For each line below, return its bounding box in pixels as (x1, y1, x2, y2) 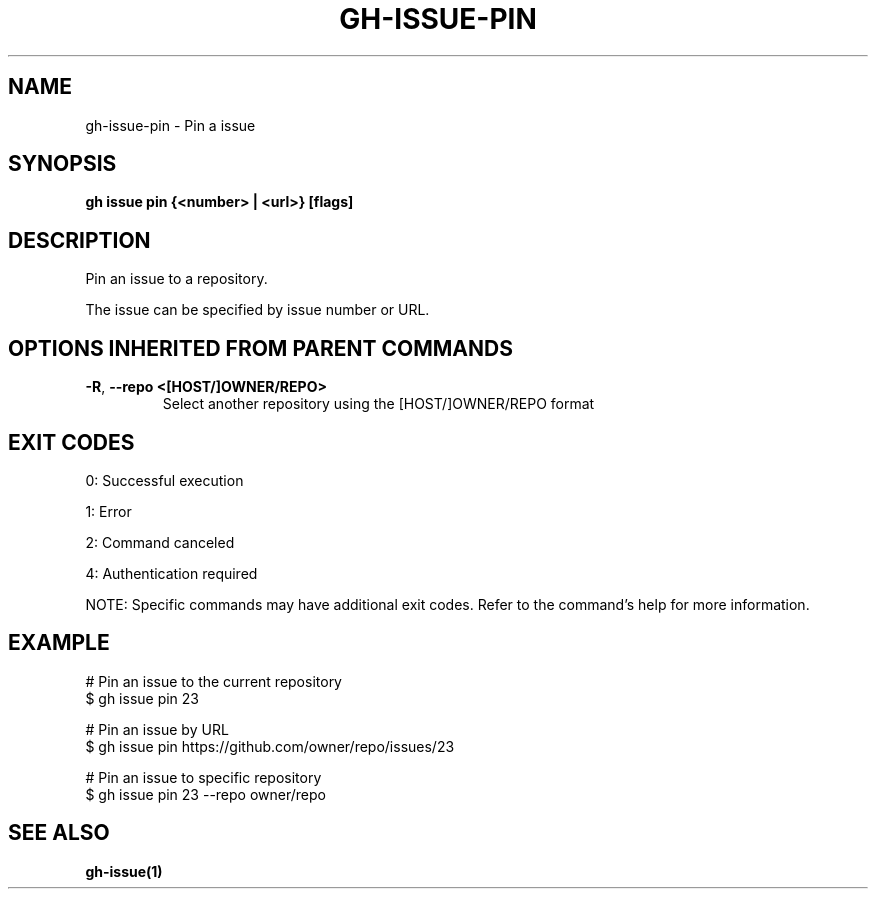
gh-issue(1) (85, 862, 163, 880)
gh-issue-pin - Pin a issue (85, 116, 256, 134)
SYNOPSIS (8, 151, 117, 177)
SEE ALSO (8, 820, 110, 846)
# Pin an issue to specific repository (85, 768, 322, 786)
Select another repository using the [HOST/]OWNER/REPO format (162, 395, 595, 413)
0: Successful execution (85, 471, 244, 489)
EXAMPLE (8, 630, 110, 656)
